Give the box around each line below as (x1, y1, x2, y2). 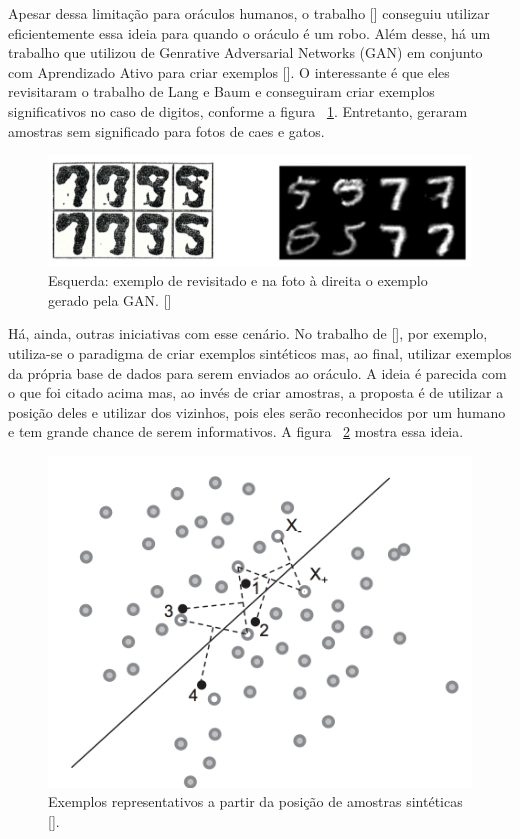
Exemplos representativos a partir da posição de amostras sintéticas (48, 791, 463, 812)
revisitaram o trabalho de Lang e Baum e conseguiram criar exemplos (8, 81, 435, 102)
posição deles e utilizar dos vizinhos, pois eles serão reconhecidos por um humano (8, 401, 506, 422)
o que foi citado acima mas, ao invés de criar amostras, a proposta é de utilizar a (8, 382, 504, 403)
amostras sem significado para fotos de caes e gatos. (8, 120, 325, 141)
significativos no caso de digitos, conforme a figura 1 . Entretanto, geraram (8, 100, 468, 121)
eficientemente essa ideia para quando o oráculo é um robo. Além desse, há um (8, 22, 491, 43)
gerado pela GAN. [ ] (48, 289, 172, 310)
